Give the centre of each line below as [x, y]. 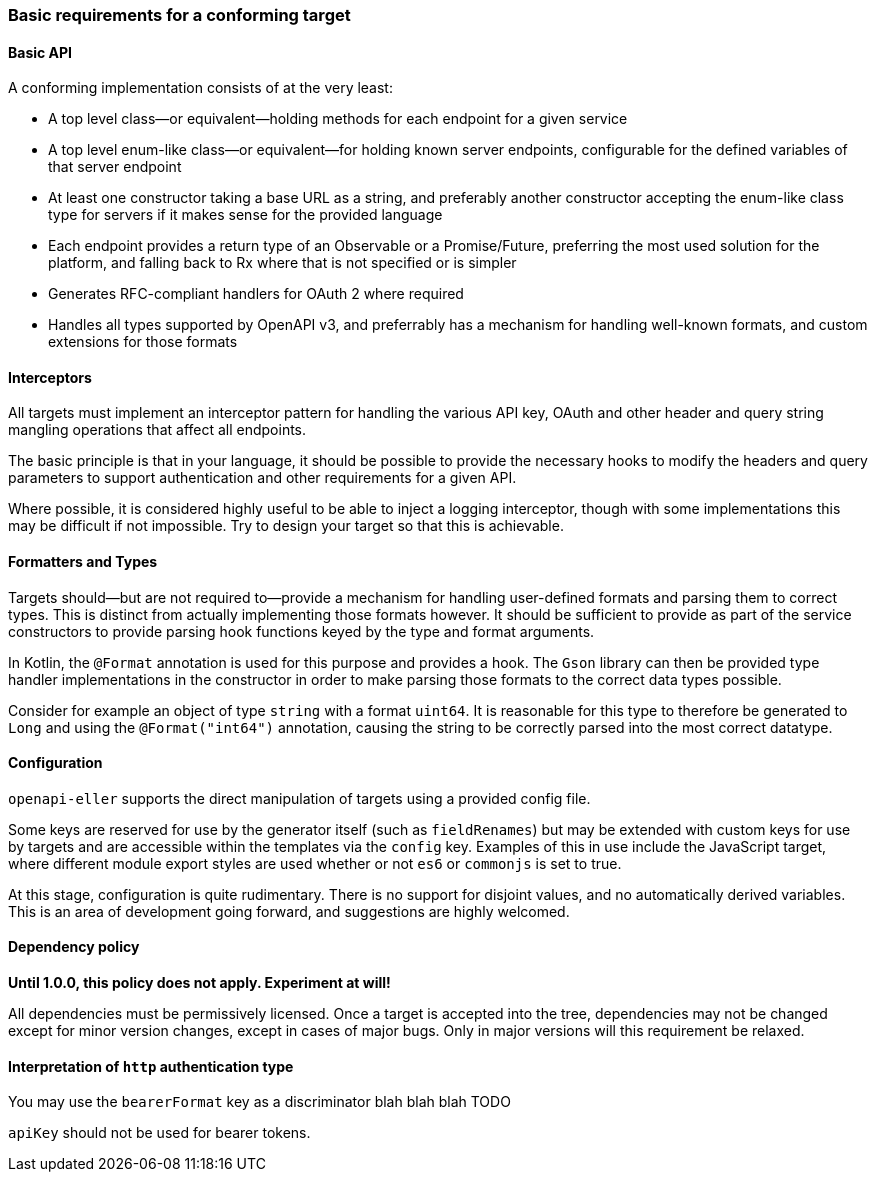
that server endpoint [115, 167]
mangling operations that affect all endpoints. [157, 430]
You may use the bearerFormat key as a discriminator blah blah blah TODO [259, 1102]
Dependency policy [74, 947]
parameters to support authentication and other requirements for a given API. [262, 478]
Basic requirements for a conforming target [179, 15]
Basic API [40, 52]
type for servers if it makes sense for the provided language [245, 215]
